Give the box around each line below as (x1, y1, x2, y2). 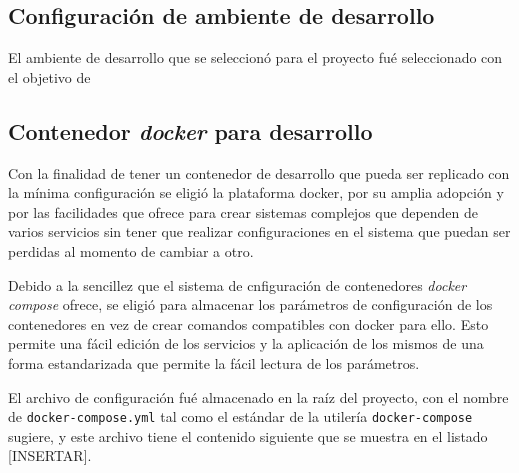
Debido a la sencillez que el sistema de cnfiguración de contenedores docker (8, 274, 467, 295)
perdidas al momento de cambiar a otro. (8, 240, 254, 261)
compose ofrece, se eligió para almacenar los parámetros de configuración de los (8, 294, 493, 315)
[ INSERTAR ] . (8, 445, 92, 466)
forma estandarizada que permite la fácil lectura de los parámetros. (8, 352, 420, 373)
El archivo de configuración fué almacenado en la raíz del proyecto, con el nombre (8, 386, 509, 407)
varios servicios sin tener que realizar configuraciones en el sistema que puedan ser (8, 221, 511, 242)
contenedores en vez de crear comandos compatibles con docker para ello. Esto (8, 313, 489, 334)
